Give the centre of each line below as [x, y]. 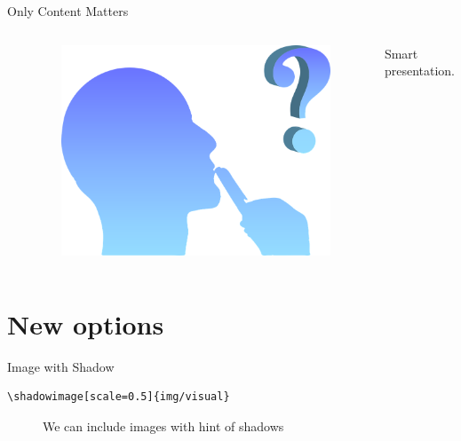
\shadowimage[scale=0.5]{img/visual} [119, 397]
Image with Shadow [61, 366]
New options [86, 323]
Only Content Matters [68, 11]
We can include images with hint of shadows [163, 425]
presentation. [419, 71]
